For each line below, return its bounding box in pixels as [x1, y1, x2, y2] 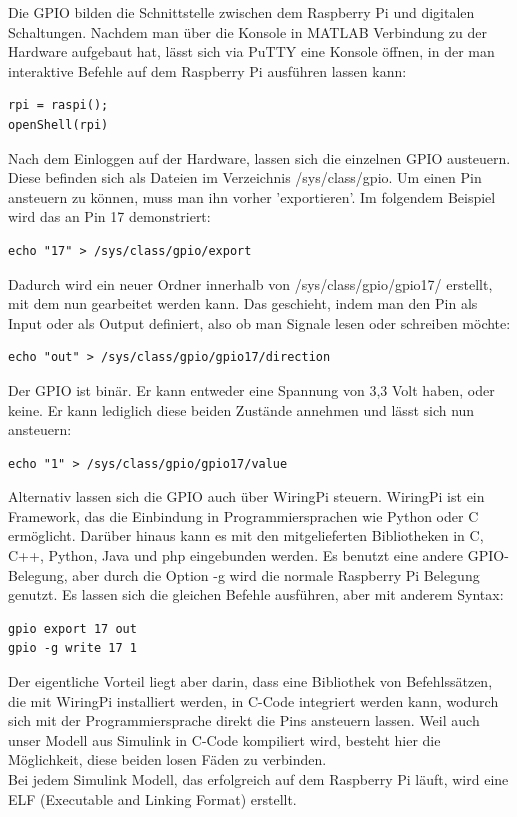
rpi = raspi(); [8, 98, 109, 113]
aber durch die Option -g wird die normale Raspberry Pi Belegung [72, 564, 480, 585]
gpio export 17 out [8, 621, 137, 636]
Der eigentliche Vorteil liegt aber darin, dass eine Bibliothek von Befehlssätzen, [8, 671, 493, 692]
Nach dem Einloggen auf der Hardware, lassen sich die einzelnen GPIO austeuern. [8, 147, 511, 168]
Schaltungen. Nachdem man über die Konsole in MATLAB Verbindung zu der [8, 21, 487, 42]
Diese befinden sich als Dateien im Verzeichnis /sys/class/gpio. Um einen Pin [8, 167, 482, 188]
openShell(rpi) [8, 117, 109, 132]
